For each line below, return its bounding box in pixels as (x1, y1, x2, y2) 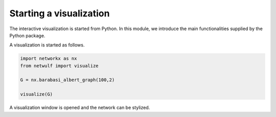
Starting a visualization (9, 8, 110, 19)
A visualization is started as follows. (9, 42, 85, 48)
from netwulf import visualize (20, 63, 99, 68)
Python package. (9, 32, 45, 38)
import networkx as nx (20, 56, 77, 61)
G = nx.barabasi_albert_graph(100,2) (20, 77, 115, 83)
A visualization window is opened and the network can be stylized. (9, 105, 150, 111)
